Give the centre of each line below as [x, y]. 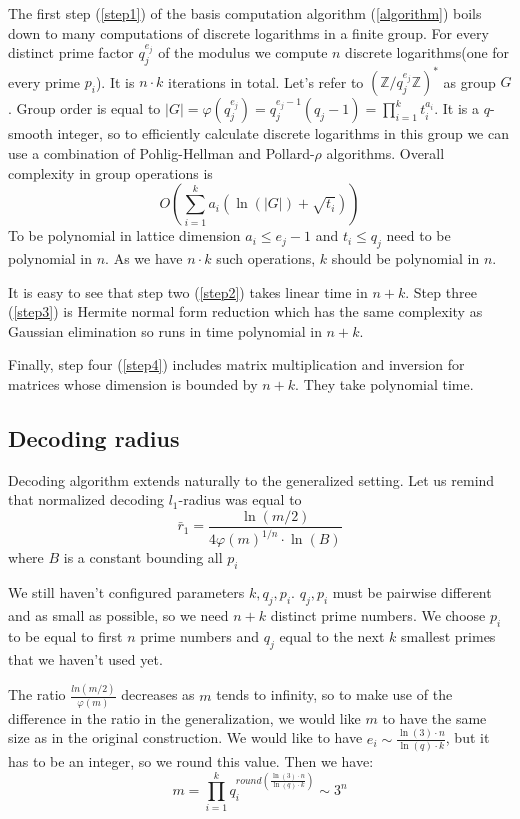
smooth [30, 133]
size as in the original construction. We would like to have [185, 737]
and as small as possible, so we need [118, 615]
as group [469, 81]
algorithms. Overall [385, 153]
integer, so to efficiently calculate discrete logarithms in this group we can [283, 133]
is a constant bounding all [143, 557]
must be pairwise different [412, 592]
